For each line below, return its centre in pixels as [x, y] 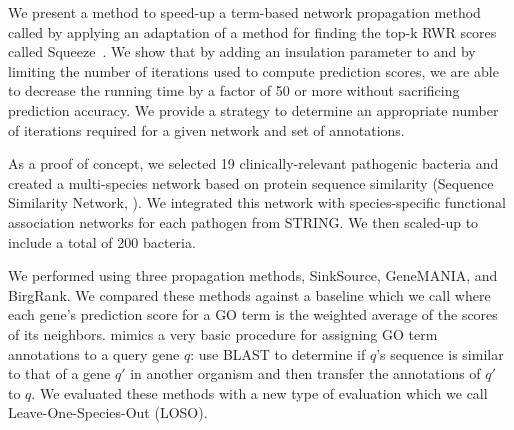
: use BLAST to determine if [278, 353]
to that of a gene [59, 373]
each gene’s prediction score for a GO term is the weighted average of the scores [253, 314]
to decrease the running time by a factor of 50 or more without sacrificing [234, 90]
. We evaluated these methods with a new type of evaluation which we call [259, 392]
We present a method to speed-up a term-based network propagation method [244, 12]
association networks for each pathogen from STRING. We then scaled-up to [243, 221]
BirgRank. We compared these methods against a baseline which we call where [249, 294]
